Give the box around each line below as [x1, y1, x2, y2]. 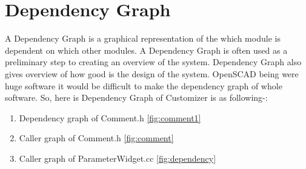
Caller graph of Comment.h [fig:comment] [19, 132, 174, 144]
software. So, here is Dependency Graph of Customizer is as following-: [5, 91, 268, 104]
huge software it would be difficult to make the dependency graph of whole [5, 79, 282, 92]
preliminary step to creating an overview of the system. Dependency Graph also [5, 56, 302, 68]
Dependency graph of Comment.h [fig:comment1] [19, 111, 201, 124]
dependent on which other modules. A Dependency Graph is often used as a [5, 43, 288, 56]
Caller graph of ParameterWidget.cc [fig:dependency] [19, 151, 216, 164]
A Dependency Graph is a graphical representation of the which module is [5, 32, 281, 45]
